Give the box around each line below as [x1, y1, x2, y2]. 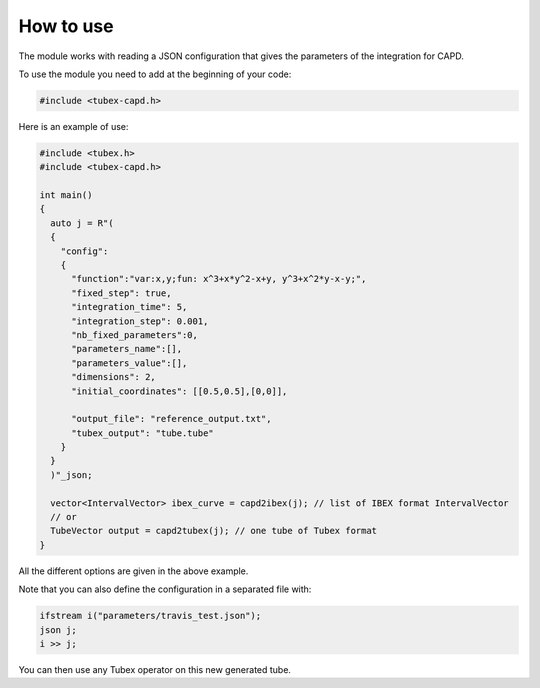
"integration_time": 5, [71, 301, 188, 313]
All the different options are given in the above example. [18, 565, 249, 577]
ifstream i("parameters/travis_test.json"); [39, 610, 262, 622]
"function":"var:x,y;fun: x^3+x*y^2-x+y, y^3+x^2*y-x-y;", [71, 273, 367, 285]
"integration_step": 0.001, [71, 315, 209, 327]
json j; [39, 624, 77, 635]
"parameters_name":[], [71, 343, 183, 355]
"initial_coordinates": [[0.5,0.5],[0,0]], [71, 385, 288, 397]
